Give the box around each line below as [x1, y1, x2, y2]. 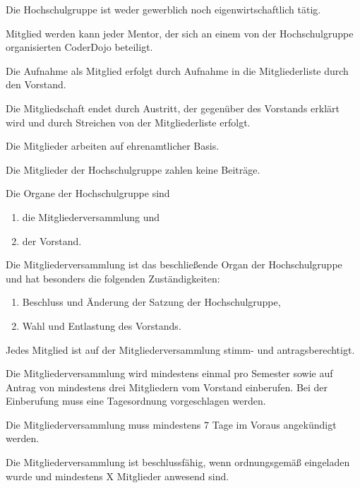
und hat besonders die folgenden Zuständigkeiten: [6, 270, 220, 285]
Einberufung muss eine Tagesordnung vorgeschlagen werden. [6, 393, 266, 408]
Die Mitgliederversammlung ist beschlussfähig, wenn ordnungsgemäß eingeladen [6, 455, 350, 470]
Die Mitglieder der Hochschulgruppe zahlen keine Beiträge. [6, 162, 260, 177]
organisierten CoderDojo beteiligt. [6, 40, 153, 54]
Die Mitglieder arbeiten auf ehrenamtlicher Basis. [6, 138, 220, 153]
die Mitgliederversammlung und [22, 209, 160, 224]
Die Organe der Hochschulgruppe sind [6, 186, 170, 201]
